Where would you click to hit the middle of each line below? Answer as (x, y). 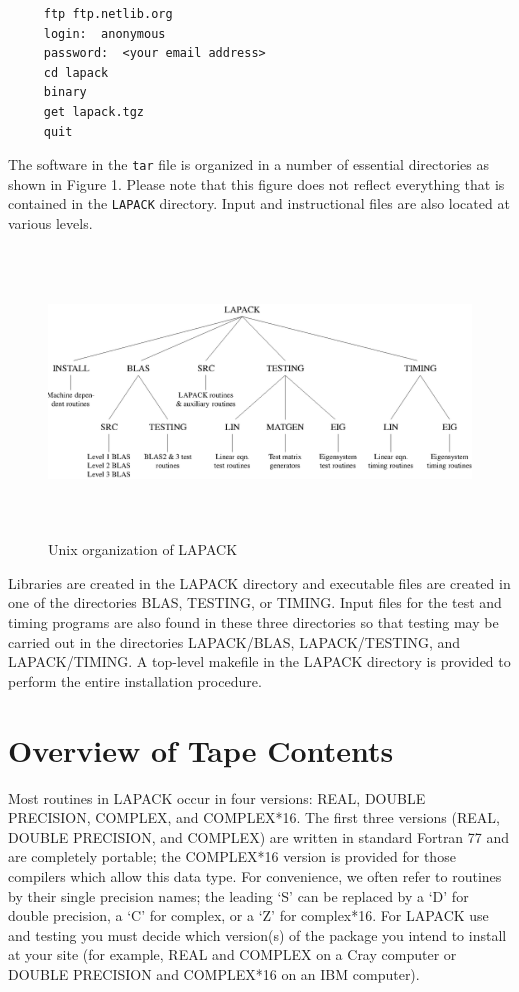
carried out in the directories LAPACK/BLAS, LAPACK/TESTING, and (234, 641)
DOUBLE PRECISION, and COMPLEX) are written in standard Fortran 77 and (259, 836)
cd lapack (76, 72)
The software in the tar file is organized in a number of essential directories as (248, 164)
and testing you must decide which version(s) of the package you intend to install (257, 934)
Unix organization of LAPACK (143, 549)
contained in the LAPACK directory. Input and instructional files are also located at (259, 203)
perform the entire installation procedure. (135, 680)
